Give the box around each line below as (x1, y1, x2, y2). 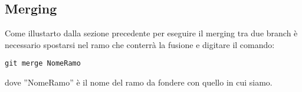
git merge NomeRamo (5, 59, 81, 68)
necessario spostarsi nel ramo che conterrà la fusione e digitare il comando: (5, 38, 275, 50)
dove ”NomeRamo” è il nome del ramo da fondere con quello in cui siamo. (5, 76, 273, 88)
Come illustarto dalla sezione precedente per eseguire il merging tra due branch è (5, 27, 298, 39)
